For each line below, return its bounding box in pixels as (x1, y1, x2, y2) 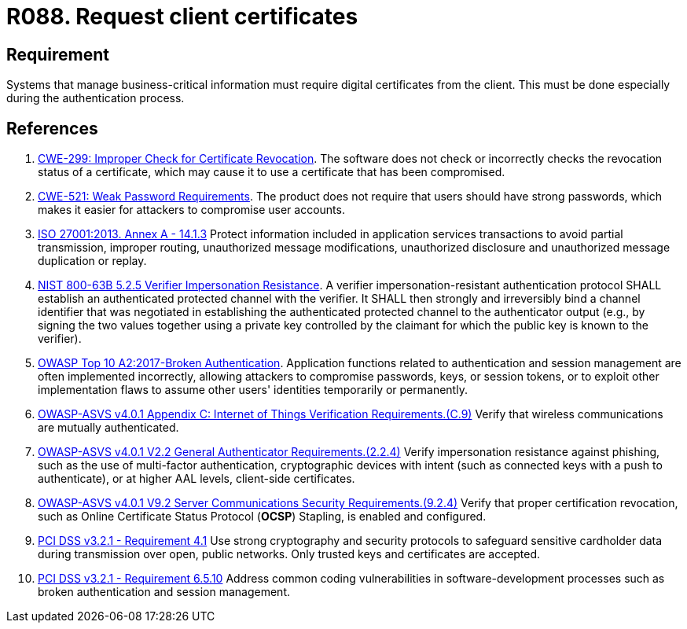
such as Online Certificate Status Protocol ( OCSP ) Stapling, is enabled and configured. (38, 509, 487, 524)
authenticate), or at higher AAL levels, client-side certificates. (38, 472, 355, 486)
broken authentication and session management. (38, 585, 291, 599)
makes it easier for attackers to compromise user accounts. (38, 203, 345, 217)
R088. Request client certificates (6, 3, 358, 30)
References (6, 118, 98, 138)
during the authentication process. (6, 91, 185, 105)
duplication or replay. (38, 254, 147, 268)
